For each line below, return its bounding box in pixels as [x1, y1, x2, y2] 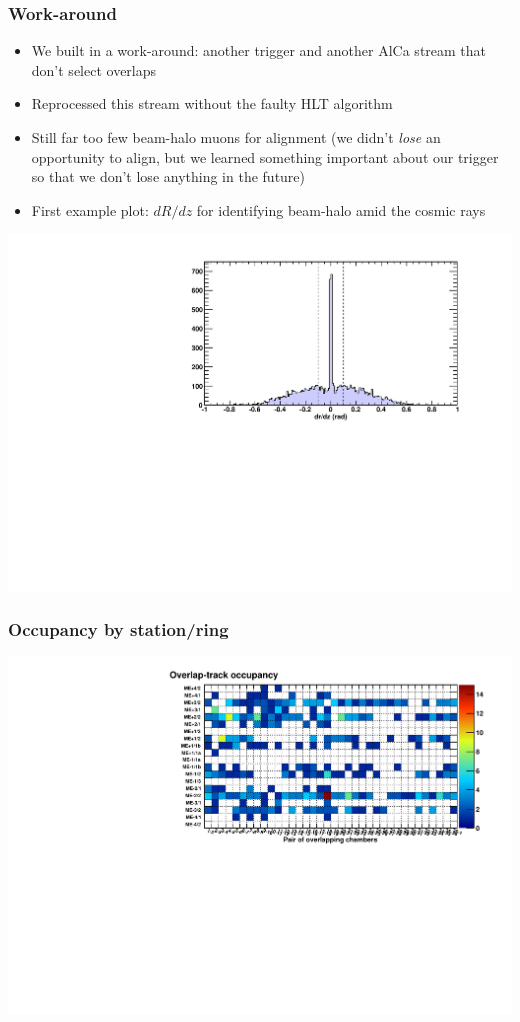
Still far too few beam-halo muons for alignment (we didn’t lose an [31, 127, 441, 147]
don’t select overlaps [31, 59, 157, 80]
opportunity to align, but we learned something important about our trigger [31, 146, 499, 167]
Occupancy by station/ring [8, 617, 229, 642]
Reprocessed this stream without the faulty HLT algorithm [31, 93, 393, 114]
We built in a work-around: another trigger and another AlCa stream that [31, 40, 487, 61]
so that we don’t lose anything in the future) [31, 166, 306, 187]
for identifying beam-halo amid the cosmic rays [196, 199, 486, 220]
